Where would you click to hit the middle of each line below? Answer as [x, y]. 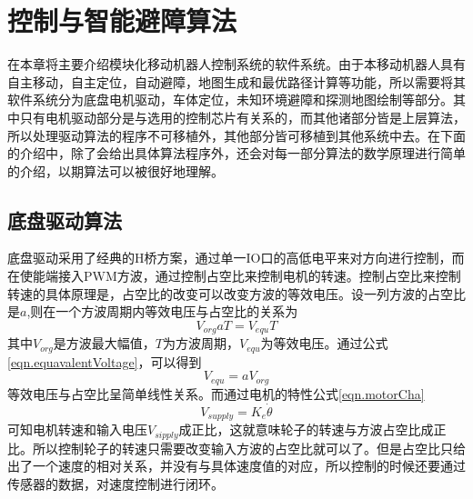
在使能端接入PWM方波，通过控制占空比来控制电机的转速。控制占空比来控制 [234, 276]
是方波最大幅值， [104, 343]
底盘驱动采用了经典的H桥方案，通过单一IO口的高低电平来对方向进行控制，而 [236, 258]
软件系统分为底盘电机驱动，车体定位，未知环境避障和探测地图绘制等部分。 [230, 100]
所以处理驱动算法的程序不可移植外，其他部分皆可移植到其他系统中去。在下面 [236, 135]
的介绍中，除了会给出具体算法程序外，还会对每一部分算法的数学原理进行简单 [236, 153]
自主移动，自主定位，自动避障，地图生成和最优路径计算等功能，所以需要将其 [236, 81]
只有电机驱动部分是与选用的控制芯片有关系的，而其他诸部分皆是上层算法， [242, 117]
